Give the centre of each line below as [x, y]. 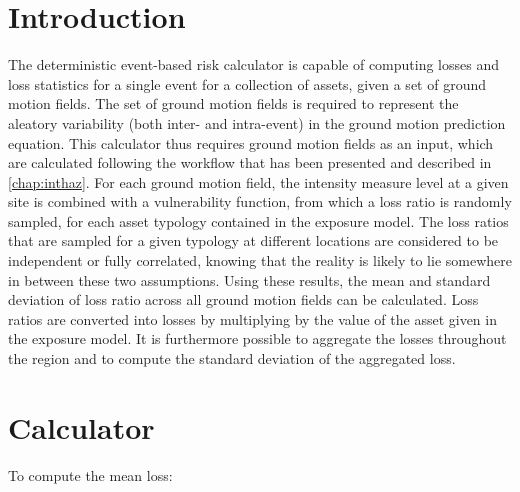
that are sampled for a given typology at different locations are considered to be [253, 240]
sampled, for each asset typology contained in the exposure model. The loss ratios [258, 220]
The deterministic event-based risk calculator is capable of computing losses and [254, 64]
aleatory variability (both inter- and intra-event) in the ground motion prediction [257, 122]
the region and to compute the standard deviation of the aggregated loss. [232, 358]
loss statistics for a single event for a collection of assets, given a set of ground [247, 83]
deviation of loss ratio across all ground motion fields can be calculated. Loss [243, 299]
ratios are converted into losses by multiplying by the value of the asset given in [252, 318]
